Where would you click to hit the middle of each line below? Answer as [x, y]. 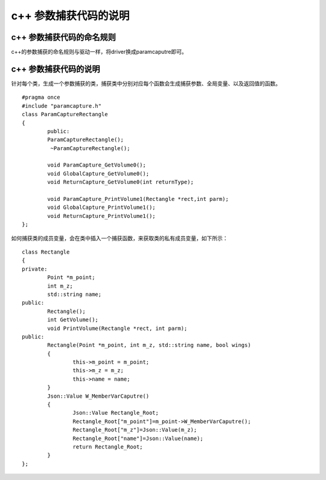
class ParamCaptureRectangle [65, 114]
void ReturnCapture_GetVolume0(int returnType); [121, 182]
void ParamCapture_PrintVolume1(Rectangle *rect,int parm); [138, 199]
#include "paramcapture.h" [62, 106]
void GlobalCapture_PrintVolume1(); [102, 208]
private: [35, 269]
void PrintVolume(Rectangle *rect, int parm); [117, 328]
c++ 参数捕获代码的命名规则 [63, 37]
